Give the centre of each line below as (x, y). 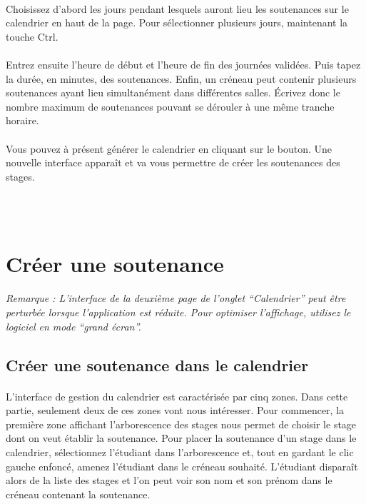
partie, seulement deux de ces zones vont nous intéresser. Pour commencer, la (175, 410)
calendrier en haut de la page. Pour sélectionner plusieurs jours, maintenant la (177, 22)
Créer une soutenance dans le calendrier (157, 364)
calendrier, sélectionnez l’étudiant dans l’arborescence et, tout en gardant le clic (180, 452)
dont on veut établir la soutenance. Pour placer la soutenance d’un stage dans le (181, 438)
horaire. (22, 120)
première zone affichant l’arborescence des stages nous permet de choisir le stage (181, 424)
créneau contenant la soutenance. (78, 494)
